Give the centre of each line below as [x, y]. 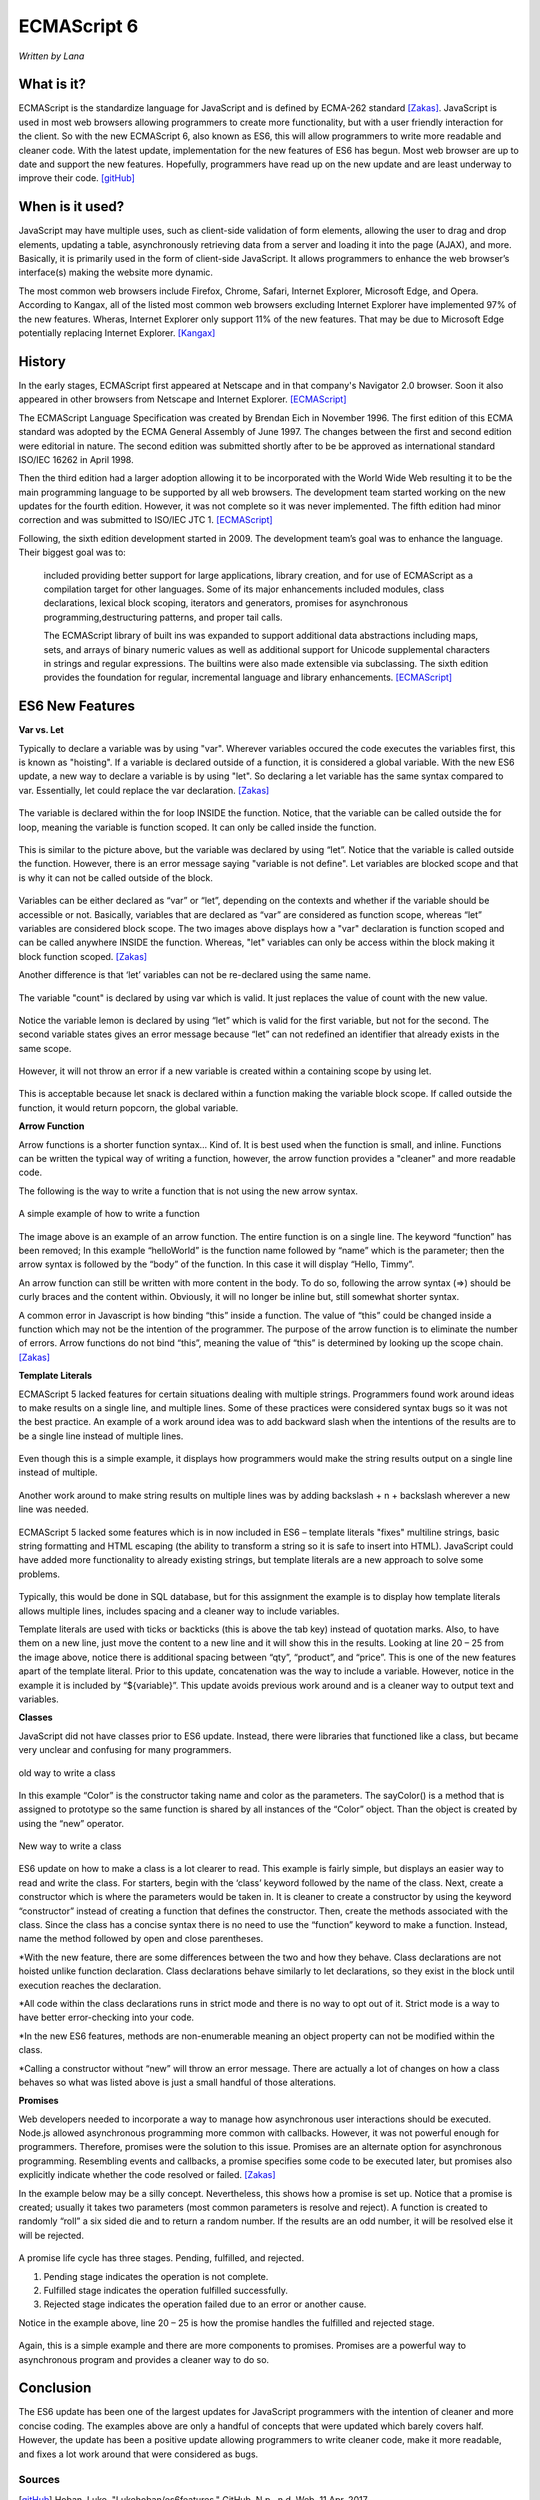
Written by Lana [51, 56]
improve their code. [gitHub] [76, 178]
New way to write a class [70, 1846]
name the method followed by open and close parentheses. [141, 1939]
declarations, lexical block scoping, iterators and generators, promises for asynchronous [226, 603]
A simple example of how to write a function [109, 1214]
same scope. [45, 1048]
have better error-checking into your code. [106, 2017]
